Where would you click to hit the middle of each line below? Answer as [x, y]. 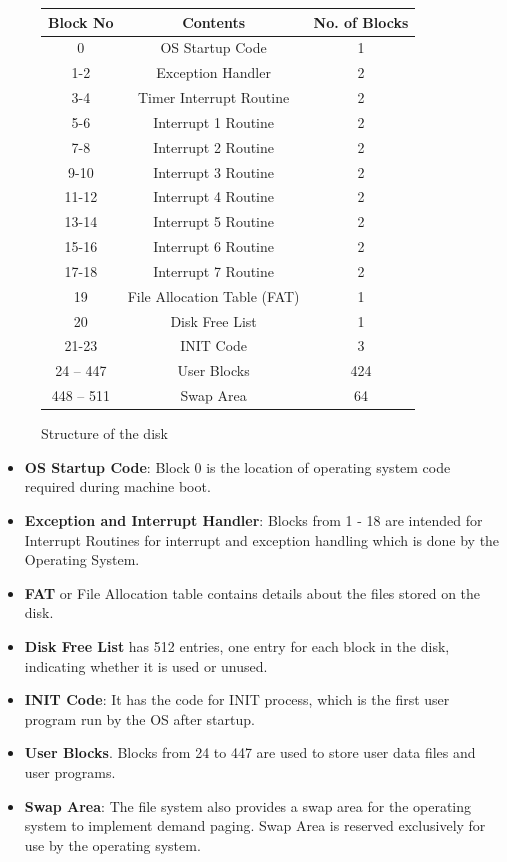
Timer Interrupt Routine [213, 97]
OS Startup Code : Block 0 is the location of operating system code [237, 466]
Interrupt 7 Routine [214, 270]
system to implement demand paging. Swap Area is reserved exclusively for [255, 825]
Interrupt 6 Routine [214, 246]
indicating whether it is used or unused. [146, 665]
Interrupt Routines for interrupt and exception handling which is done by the [262, 539]
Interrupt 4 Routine [214, 196]
